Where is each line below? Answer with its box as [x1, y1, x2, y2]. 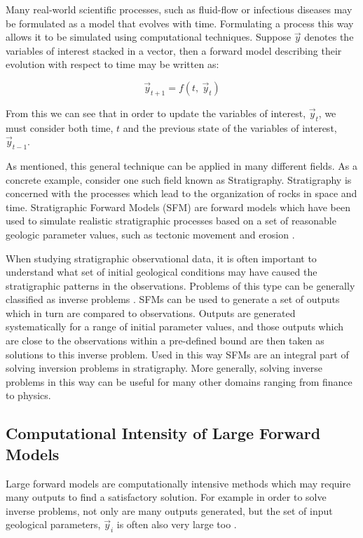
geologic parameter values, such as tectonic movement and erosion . [6, 227, 295, 241]
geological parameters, [6, 517, 101, 532]
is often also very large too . [116, 517, 237, 532]
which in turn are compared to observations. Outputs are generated [6, 305, 296, 320]
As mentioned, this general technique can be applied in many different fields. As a [6, 158, 358, 173]
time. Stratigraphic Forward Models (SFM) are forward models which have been [6, 199, 351, 214]
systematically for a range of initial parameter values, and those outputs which [6, 319, 343, 334]
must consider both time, [6, 120, 114, 135]
